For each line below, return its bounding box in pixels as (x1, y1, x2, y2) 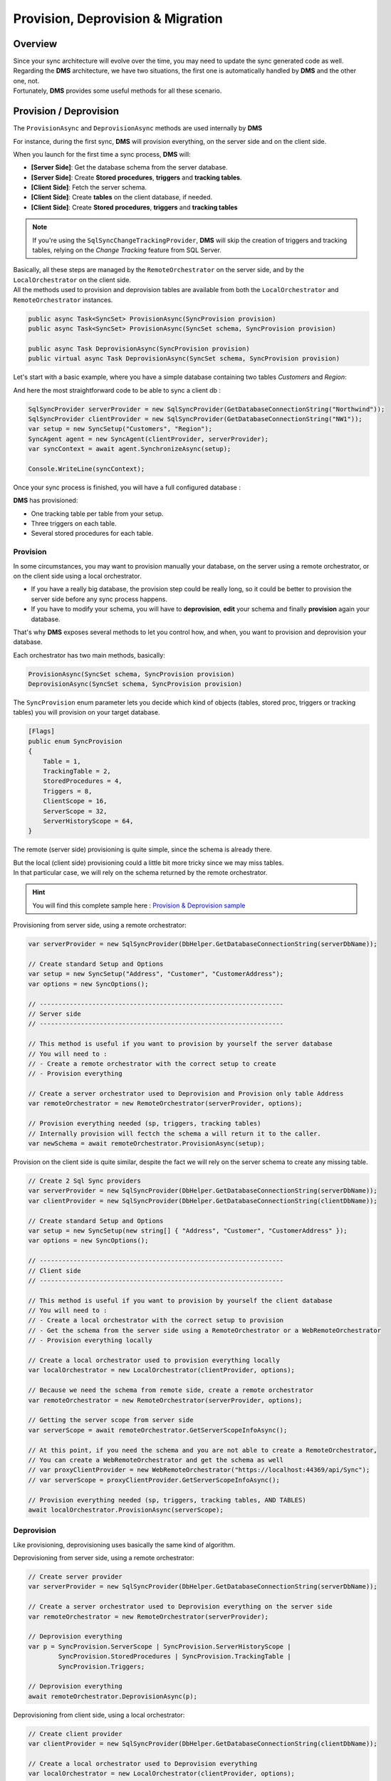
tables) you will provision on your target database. (13, 708, 160, 717)
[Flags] (28, 727, 55, 735)
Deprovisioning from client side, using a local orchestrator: (13, 1710, 185, 1719)
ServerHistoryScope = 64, (43, 816, 134, 825)
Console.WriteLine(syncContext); (28, 464, 145, 473)
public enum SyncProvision (28, 737, 122, 745)
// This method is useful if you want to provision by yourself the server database (28, 1040, 333, 1048)
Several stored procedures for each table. (31, 529, 153, 538)
